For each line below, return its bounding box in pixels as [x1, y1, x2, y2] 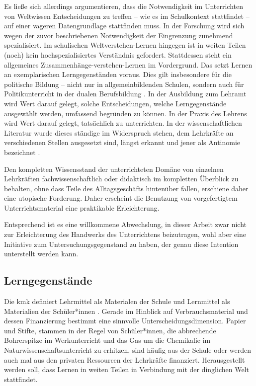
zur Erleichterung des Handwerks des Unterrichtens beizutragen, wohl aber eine [4, 229, 246, 239]
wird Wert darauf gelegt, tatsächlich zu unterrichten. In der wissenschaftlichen [4, 118, 242, 128]
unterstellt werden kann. [4, 248, 79, 259]
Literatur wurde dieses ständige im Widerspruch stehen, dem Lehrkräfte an [4, 127, 234, 138]
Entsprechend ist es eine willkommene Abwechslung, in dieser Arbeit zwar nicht [4, 219, 247, 230]
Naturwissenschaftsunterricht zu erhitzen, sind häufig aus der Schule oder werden [4, 345, 251, 355]
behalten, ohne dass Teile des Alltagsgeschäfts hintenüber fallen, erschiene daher [4, 183, 249, 193]
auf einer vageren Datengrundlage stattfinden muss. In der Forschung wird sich [4, 20, 245, 31]
